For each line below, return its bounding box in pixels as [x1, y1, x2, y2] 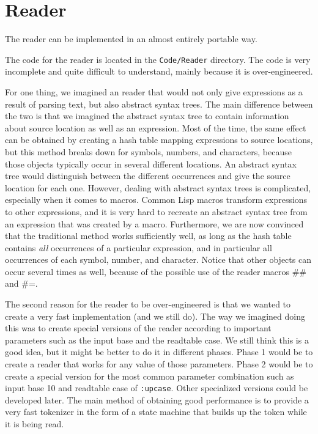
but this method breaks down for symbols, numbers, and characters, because [5, 145, 292, 158]
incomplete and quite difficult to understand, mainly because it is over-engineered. [5, 65, 313, 78]
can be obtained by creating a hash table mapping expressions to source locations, [5, 133, 313, 146]
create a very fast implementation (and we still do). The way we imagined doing [5, 309, 305, 322]
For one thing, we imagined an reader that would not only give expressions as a [5, 85, 303, 98]
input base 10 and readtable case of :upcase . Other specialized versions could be [5, 381, 308, 394]
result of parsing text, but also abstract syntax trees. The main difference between [5, 97, 313, 110]
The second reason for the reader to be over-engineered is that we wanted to [5, 298, 291, 311]
